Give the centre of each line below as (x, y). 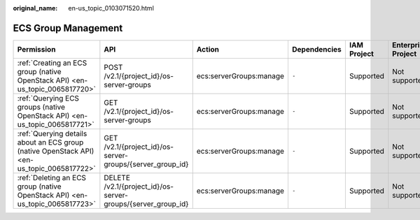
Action (208, 49)
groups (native (41, 107)
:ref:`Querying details (52, 133)
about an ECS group (50, 142)
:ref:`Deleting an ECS (52, 177)
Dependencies (317, 49)
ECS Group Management (68, 28)
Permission (36, 49)
